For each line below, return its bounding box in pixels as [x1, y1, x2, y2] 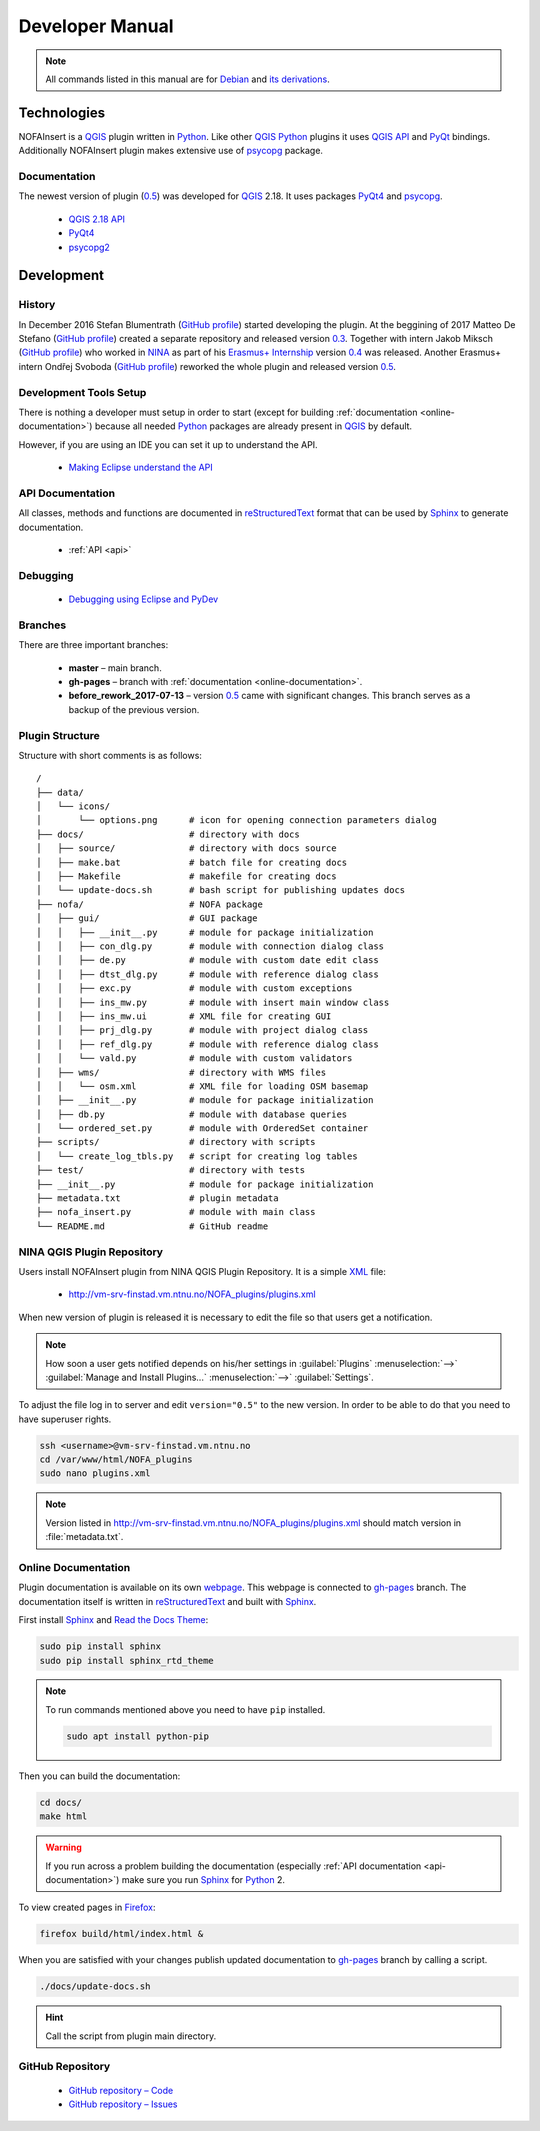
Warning [45, 1841, 82, 1854]
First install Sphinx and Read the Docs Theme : [18, 1614, 209, 1626]
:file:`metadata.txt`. [45, 1531, 124, 1543]
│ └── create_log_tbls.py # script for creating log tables [36, 1150, 359, 1162]
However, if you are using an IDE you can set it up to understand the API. [18, 438, 319, 450]
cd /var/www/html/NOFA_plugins [39, 1454, 194, 1465]
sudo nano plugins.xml [39, 1468, 151, 1479]
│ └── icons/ [36, 801, 111, 812]
